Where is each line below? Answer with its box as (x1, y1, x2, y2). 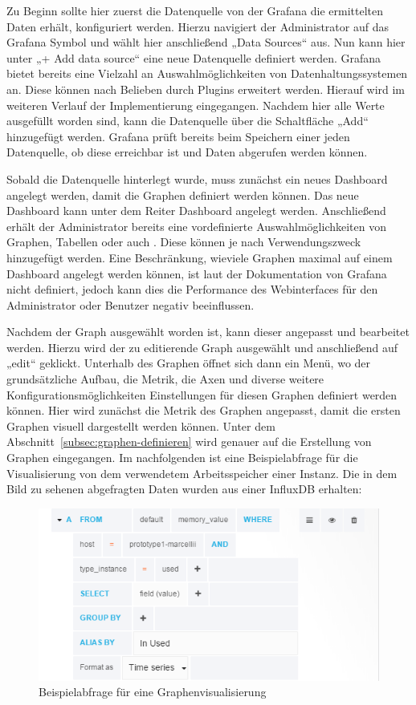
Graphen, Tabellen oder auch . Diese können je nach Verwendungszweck (6, 233, 361, 250)
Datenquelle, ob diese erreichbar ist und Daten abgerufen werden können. (6, 144, 368, 160)
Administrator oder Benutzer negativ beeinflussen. (6, 296, 255, 313)
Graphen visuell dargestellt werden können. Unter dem (6, 417, 275, 434)
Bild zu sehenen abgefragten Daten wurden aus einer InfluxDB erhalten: (6, 480, 362, 497)
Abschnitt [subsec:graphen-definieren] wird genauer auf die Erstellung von (6, 433, 372, 450)
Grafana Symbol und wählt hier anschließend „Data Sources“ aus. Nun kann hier (6, 34, 406, 51)
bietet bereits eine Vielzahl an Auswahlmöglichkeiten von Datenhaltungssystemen (6, 65, 408, 82)
